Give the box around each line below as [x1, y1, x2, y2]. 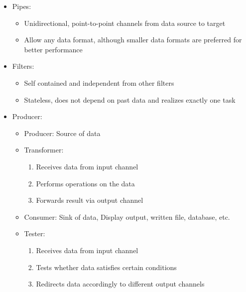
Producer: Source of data [24, 128, 101, 138]
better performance [24, 44, 83, 54]
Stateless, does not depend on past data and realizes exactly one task [24, 94, 236, 105]
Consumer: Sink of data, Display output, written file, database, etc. [24, 211, 230, 222]
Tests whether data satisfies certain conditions [36, 262, 177, 272]
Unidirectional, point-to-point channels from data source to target [24, 17, 226, 28]
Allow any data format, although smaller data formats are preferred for [24, 34, 242, 45]
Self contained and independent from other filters [24, 77, 174, 88]
